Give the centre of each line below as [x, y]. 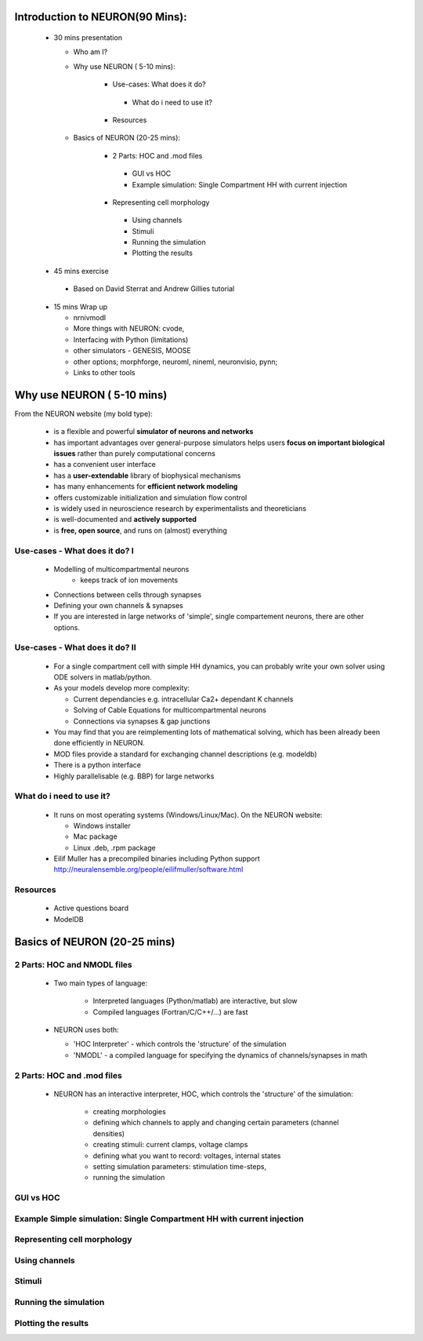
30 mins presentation [88, 38]
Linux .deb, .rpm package [114, 847]
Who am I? [90, 52]
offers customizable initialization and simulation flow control [150, 497]
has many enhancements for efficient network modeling [146, 486]
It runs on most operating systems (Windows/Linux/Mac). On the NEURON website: [188, 814]
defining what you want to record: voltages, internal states [187, 1155]
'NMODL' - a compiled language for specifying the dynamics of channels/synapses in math [221, 1055]
